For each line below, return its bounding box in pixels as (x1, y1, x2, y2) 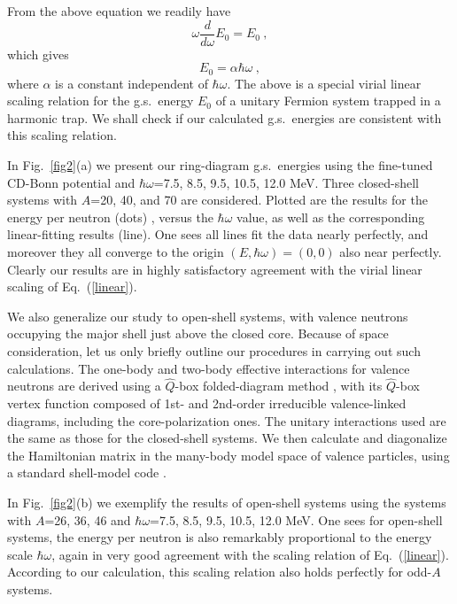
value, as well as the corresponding (236, 207, 425, 226)
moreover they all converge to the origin (7, 243, 224, 261)
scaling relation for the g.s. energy (7, 91, 194, 110)
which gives (7, 44, 69, 63)
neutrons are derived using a (7, 376, 161, 395)
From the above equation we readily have (7, 2, 231, 19)
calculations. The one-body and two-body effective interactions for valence (7, 359, 410, 377)
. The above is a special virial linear (227, 74, 422, 92)
